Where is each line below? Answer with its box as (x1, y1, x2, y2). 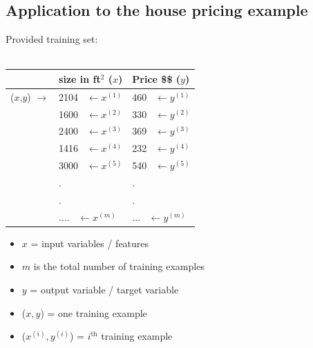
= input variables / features (30, 235, 149, 250)
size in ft (59, 71, 101, 86)
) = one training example (40, 305, 147, 320)
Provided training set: (6, 32, 98, 46)
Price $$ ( (132, 71, 181, 86)
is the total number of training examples (33, 259, 205, 273)
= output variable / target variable (30, 282, 179, 296)
